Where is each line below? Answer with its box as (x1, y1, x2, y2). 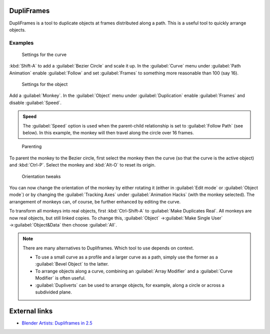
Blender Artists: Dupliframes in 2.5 (21, 320, 92, 326)
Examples (9, 39, 34, 46)
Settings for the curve (21, 51, 67, 57)
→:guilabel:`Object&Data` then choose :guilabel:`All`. (9, 221, 117, 227)
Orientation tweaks (21, 173, 61, 179)
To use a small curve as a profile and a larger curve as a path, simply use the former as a (35, 254, 218, 260)
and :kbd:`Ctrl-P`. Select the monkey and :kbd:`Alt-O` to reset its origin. (9, 162, 156, 168)
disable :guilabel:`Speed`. (9, 99, 62, 105)
